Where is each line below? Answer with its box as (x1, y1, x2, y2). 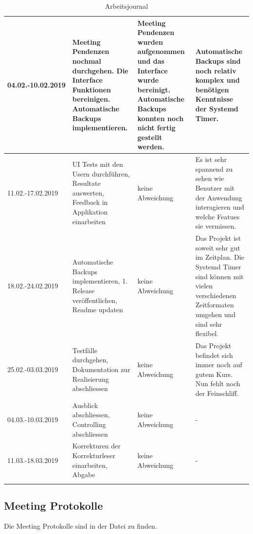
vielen (195, 281, 213, 291)
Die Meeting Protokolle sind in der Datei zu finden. (4, 520, 157, 531)
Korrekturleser (72, 450, 115, 460)
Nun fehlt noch (195, 378, 240, 389)
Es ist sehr (195, 154, 227, 164)
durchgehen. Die (72, 65, 128, 75)
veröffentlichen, (72, 295, 118, 305)
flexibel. (195, 328, 219, 338)
